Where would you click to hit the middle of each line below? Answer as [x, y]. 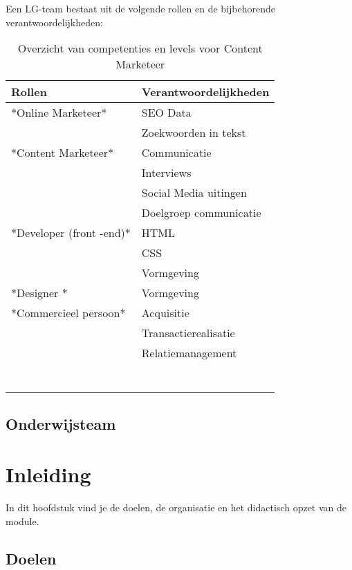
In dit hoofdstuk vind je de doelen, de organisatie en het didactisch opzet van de [176, 507]
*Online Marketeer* [59, 113]
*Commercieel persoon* [68, 313]
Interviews [166, 173]
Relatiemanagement [189, 353]
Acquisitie [165, 313]
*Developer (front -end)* [71, 233]
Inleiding [48, 474]
